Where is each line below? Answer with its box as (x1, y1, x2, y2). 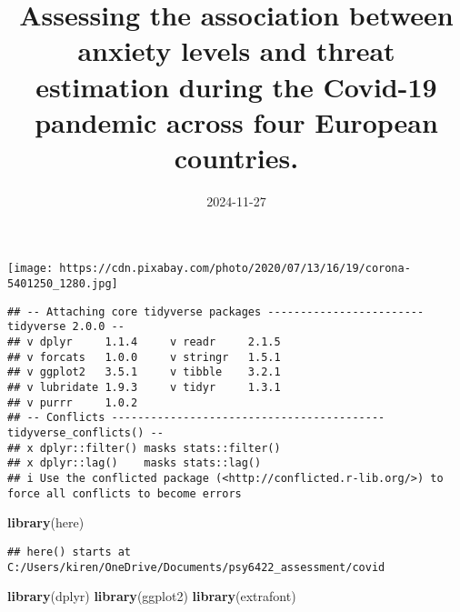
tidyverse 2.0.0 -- (7, 320, 125, 334)
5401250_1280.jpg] (7, 277, 118, 291)
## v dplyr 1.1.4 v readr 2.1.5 (7, 336, 281, 349)
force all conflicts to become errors (7, 487, 242, 500)
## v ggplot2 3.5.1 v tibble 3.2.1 (7, 366, 281, 379)
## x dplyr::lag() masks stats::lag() (7, 456, 262, 470)
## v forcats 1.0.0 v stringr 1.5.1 (7, 350, 281, 364)
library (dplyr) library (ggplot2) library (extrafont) (7, 587, 296, 606)
